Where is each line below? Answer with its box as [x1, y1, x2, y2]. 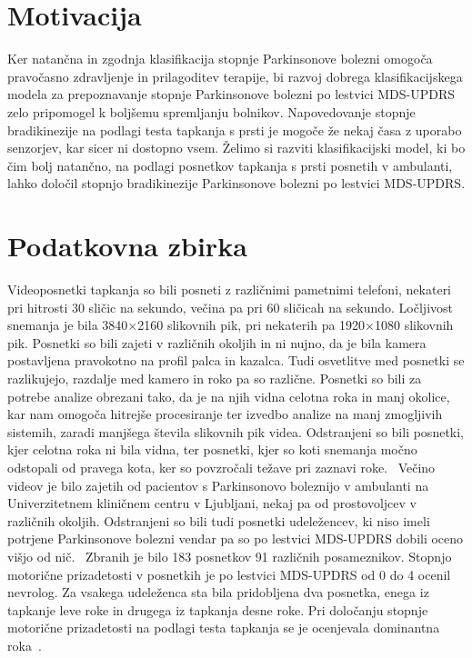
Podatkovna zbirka [7, 227, 247, 264]
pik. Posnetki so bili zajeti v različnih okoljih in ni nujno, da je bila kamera [7, 333, 427, 352]
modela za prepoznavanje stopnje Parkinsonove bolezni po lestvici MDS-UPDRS [7, 85, 456, 104]
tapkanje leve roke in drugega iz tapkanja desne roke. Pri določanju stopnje [7, 600, 428, 619]
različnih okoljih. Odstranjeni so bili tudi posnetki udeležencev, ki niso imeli [7, 511, 430, 530]
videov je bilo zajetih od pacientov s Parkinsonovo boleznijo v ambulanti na [7, 475, 429, 494]
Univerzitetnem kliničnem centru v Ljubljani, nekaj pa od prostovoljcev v [7, 493, 417, 513]
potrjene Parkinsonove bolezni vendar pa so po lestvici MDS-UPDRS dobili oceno [7, 529, 464, 548]
